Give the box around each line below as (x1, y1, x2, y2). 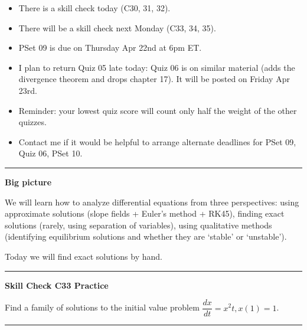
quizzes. (18, 116, 47, 128)
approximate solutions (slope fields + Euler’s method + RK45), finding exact (5, 207, 285, 220)
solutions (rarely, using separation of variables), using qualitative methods (5, 218, 272, 231)
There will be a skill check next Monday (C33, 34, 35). (18, 21, 216, 34)
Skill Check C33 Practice (5, 279, 109, 291)
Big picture (5, 175, 52, 188)
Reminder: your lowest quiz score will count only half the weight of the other (18, 104, 297, 116)
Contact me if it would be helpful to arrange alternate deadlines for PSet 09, (18, 135, 296, 148)
